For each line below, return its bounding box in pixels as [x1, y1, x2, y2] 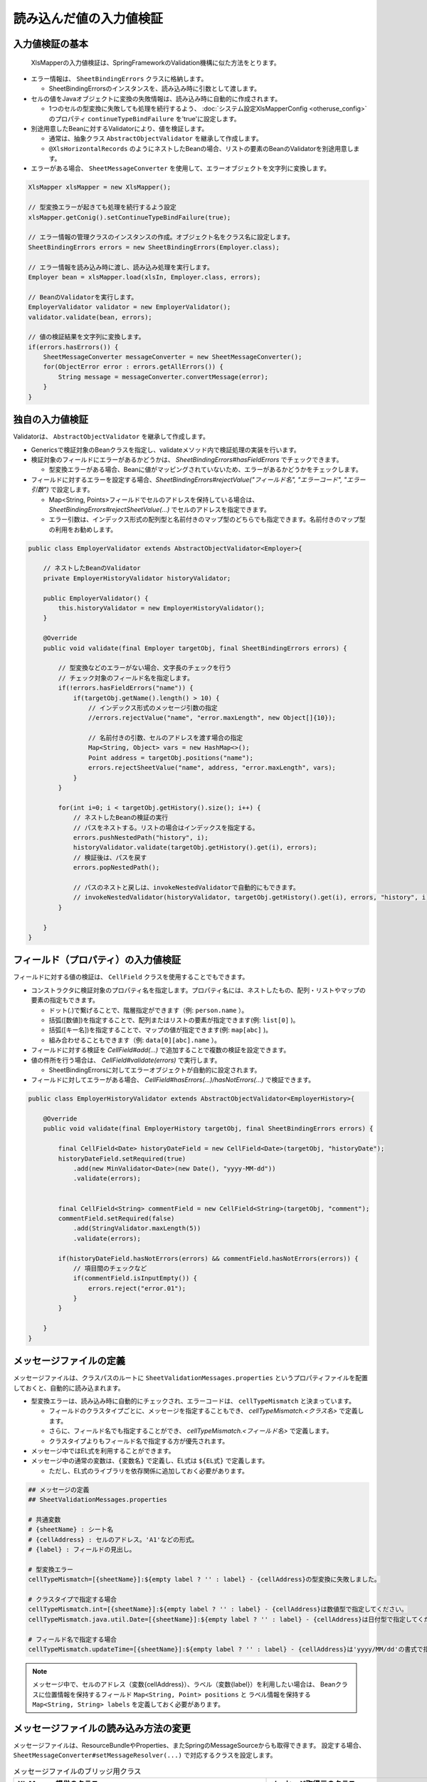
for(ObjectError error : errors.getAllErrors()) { [43, 363, 223, 371]
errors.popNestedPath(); [73, 863, 160, 872]
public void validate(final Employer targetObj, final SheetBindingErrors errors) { [43, 644, 348, 652]
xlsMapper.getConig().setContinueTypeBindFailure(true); [28, 213, 231, 221]
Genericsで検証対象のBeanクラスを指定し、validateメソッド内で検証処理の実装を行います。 [31, 445, 300, 454]
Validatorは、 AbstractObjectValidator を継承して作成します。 [13, 432, 210, 441]
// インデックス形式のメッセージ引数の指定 [88, 704, 218, 712]
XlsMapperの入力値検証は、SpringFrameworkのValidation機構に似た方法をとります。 [31, 58, 280, 67]
